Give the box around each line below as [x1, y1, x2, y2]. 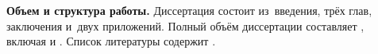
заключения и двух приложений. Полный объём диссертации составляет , [6, 17, 364, 34]
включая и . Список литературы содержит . [6, 33, 216, 49]
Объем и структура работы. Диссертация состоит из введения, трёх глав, [6, 2, 372, 18]
